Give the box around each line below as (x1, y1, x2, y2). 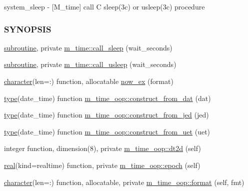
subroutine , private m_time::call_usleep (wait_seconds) (4, 59, 176, 69)
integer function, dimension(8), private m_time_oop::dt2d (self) (4, 143, 201, 153)
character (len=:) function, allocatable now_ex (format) (4, 76, 173, 86)
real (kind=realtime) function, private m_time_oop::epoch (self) (4, 159, 200, 170)
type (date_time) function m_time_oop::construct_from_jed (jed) (4, 109, 209, 120)
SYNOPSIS (4, 22, 51, 35)
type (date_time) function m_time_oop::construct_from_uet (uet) (4, 126, 210, 136)
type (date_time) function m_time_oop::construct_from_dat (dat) (4, 92, 211, 103)
